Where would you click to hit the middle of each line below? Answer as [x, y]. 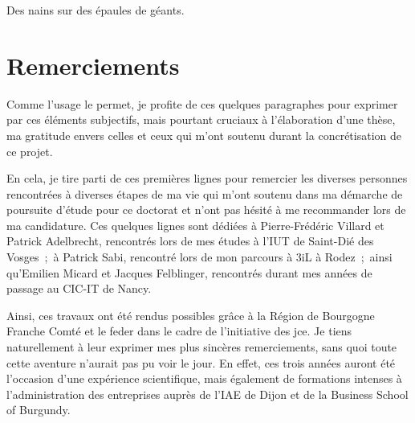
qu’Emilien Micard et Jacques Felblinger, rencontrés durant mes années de [189, 272]
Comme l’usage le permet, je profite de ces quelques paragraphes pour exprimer [202, 103]
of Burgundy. [39, 410]
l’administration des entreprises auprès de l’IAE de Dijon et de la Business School [207, 394]
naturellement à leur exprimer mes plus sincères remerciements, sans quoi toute [202, 347]
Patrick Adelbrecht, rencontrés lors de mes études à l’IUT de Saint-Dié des [190, 241]
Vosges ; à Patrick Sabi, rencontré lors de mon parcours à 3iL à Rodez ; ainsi [199, 257]
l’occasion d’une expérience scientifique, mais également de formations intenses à [204, 378]
